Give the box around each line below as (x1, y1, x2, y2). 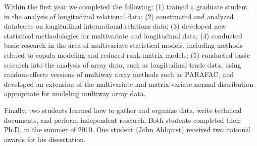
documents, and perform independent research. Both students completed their (4, 114, 241, 125)
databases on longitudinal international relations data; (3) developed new (4, 21, 226, 31)
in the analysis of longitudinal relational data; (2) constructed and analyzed (4, 11, 234, 21)
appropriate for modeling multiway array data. (4, 88, 146, 99)
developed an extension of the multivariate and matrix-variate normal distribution (4, 78, 254, 89)
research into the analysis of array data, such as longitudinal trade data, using (4, 59, 241, 70)
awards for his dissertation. (4, 134, 86, 144)
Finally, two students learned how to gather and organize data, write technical (4, 105, 242, 115)
